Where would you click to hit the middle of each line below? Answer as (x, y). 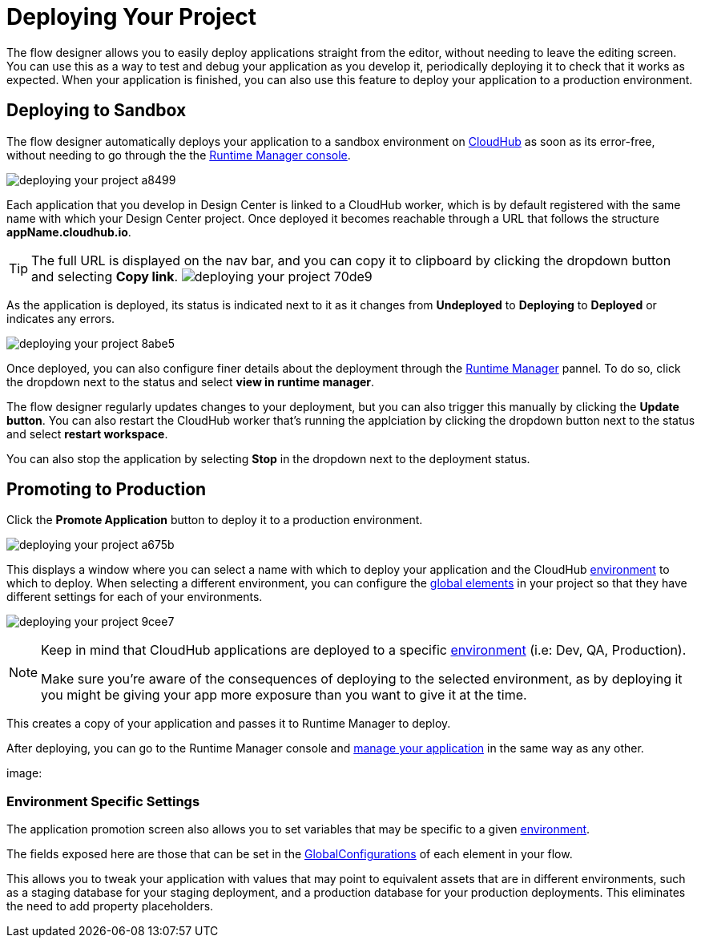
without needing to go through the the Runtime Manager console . (179, 155)
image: (24, 773)
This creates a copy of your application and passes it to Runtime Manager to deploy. (229, 724)
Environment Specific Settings (103, 801)
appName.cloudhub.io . (69, 232)
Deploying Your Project (132, 17)
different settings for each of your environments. (135, 597)
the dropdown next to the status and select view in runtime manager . (191, 381)
